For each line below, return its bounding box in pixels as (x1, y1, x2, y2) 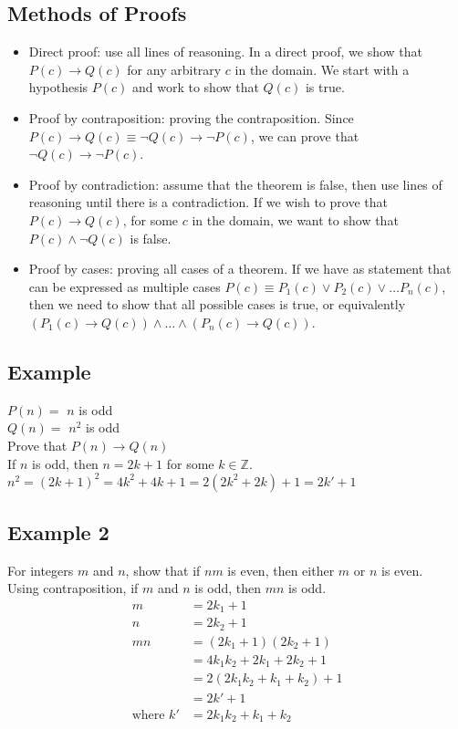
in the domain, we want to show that (192, 210, 399, 229)
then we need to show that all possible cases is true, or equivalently (28, 295, 406, 314)
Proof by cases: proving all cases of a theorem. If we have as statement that (28, 259, 452, 278)
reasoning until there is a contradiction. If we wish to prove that (28, 193, 388, 212)
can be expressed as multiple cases (28, 276, 221, 296)
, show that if (125, 560, 201, 579)
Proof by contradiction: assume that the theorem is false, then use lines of (28, 174, 442, 193)
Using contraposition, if (7, 578, 139, 598)
